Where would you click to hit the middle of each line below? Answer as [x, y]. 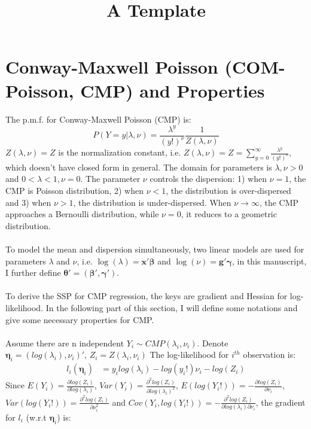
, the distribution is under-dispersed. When [152, 202]
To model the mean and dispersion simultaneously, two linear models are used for [155, 249]
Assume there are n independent [65, 343]
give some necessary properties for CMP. [80, 319]
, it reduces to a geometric [229, 214]
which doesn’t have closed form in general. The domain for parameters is [139, 167]
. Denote [213, 343]
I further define [33, 273]
